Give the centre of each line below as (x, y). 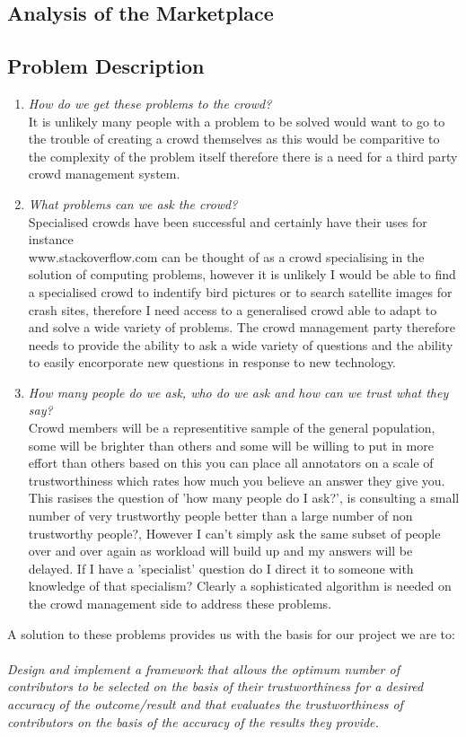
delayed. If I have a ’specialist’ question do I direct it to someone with (221, 568)
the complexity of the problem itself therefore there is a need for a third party (243, 156)
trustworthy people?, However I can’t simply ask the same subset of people (234, 533)
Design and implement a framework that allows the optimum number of (203, 668)
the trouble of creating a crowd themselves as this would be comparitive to (234, 139)
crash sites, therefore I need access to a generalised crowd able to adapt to (233, 309)
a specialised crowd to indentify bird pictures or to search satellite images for (240, 291)
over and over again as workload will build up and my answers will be (220, 551)
